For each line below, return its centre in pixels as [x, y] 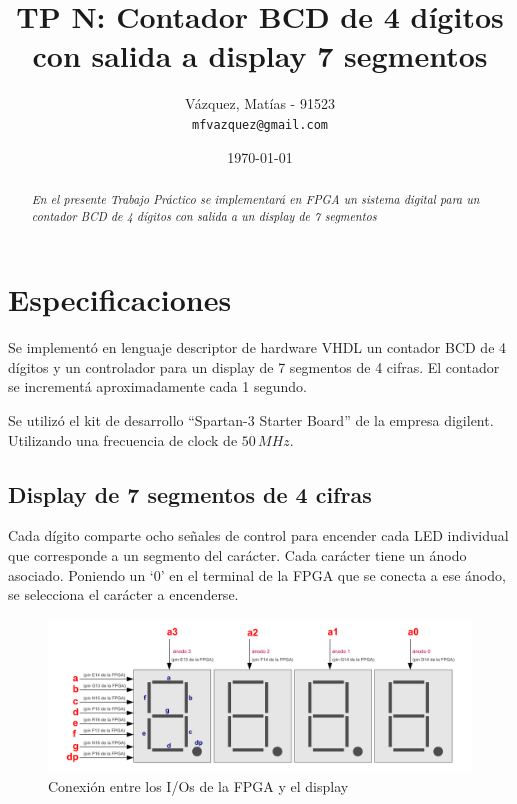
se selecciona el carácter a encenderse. [123, 594]
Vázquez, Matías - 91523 [260, 103]
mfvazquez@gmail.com [260, 124]
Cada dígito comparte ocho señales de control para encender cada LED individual [258, 535]
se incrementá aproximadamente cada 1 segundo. [157, 386]
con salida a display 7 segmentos [260, 55]
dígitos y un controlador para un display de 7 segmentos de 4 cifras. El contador [254, 366]
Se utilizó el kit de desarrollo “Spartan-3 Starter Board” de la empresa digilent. [251, 419]
